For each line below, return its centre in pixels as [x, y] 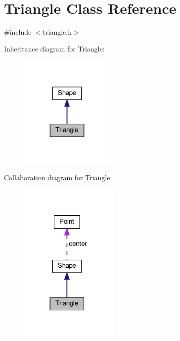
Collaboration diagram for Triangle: [58, 177]
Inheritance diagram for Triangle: [54, 48]
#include [18, 32]
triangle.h [57, 32]
